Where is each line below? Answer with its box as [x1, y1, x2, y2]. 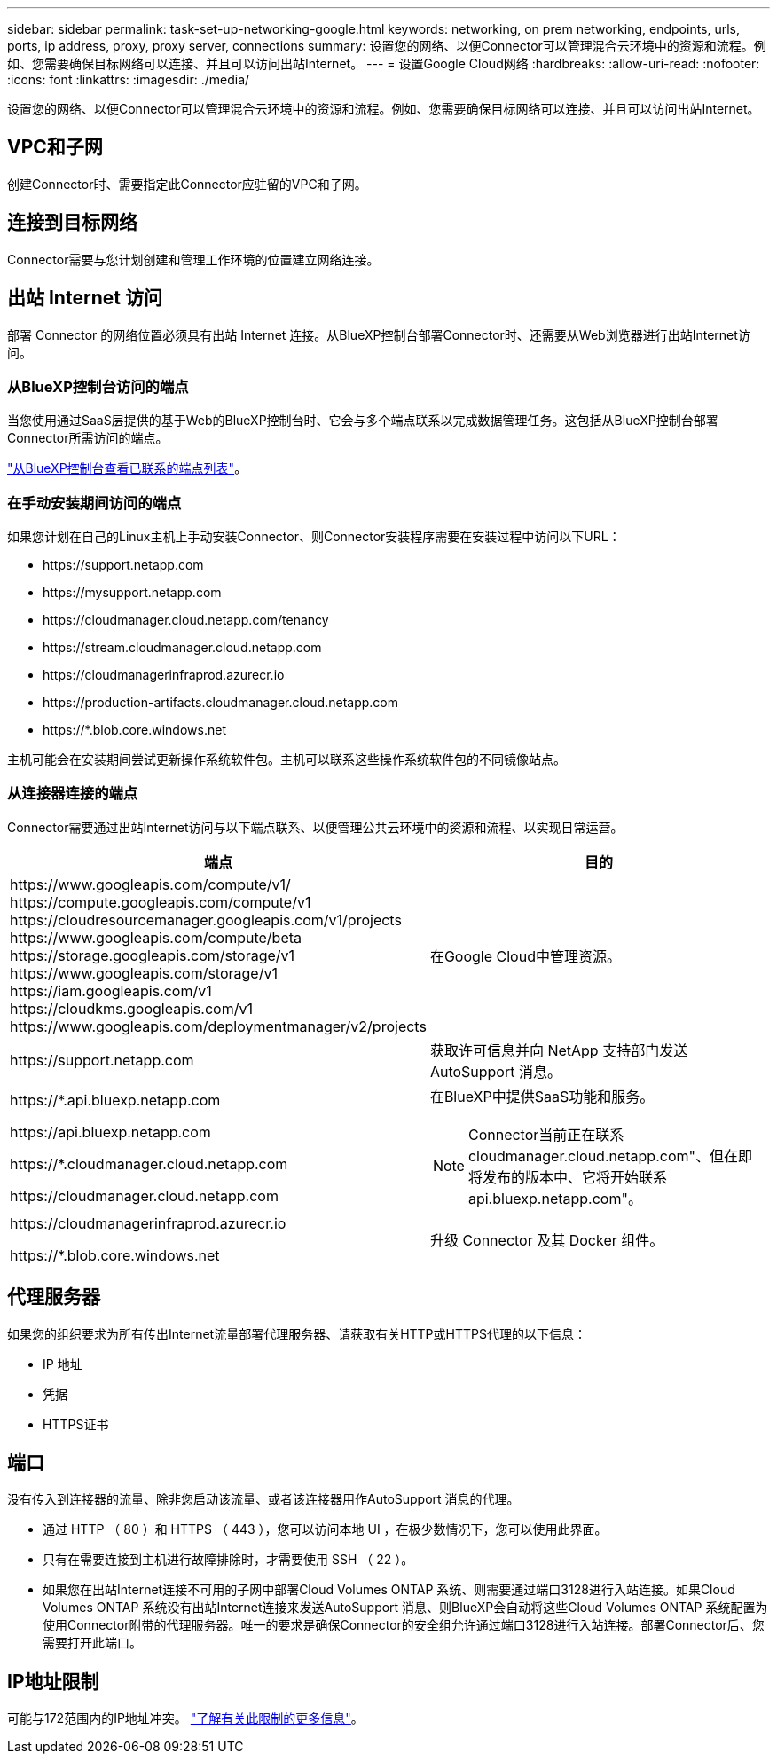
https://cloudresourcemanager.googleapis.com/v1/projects [10, 910, 402, 929]
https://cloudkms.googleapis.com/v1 [10, 999, 253, 1018]
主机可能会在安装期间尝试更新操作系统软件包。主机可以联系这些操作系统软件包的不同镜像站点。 [7, 751, 566, 767]
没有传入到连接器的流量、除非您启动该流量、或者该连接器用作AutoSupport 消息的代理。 [7, 1491, 520, 1507]
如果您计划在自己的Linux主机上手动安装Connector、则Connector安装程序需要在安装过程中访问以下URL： [7, 529, 621, 545]
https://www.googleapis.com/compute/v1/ [10, 875, 291, 893]
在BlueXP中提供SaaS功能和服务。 [429, 1087, 655, 1105]
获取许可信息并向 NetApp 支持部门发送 [429, 1041, 688, 1059]
